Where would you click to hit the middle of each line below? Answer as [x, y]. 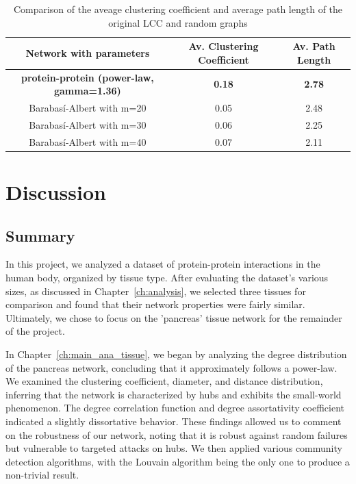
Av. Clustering [224, 46]
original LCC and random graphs [178, 22]
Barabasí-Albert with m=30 [88, 124]
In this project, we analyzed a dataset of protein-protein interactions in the [163, 264]
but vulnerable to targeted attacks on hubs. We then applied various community [174, 448]
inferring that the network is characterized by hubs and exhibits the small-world [174, 394]
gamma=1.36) [87, 91]
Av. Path [314, 46]
